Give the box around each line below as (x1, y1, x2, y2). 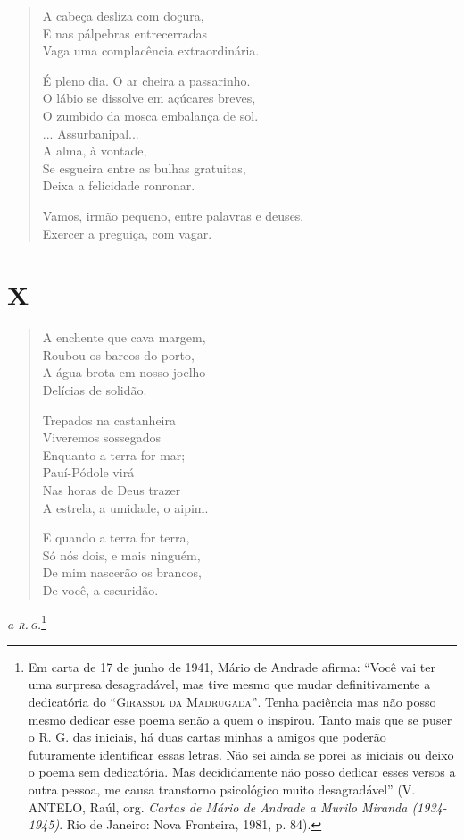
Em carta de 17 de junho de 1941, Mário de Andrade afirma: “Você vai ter (28, 657, 435, 676)
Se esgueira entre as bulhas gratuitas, (42, 158, 246, 177)
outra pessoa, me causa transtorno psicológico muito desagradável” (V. (28, 779, 416, 798)
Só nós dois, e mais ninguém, (42, 545, 201, 564)
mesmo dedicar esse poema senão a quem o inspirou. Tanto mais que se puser (28, 710, 452, 728)
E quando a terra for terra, (42, 528, 190, 547)
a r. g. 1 (7, 611, 46, 633)
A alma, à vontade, (42, 141, 147, 160)
